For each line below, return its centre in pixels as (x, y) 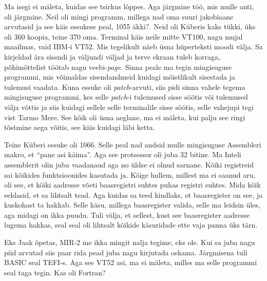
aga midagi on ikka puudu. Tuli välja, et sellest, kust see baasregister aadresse (127, 214)
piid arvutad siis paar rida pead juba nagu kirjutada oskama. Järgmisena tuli (126, 252)
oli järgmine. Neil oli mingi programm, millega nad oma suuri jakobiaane (119, 16)
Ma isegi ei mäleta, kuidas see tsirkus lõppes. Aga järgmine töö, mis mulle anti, (129, 6)
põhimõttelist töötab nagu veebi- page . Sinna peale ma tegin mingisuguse (118, 67)
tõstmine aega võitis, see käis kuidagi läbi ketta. (80, 127)
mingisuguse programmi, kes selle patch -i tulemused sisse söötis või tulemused (126, 97)
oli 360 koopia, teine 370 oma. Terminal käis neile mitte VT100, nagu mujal (123, 36)
